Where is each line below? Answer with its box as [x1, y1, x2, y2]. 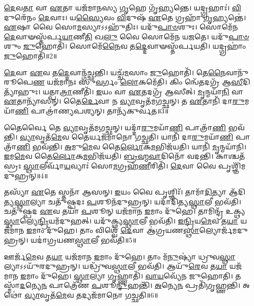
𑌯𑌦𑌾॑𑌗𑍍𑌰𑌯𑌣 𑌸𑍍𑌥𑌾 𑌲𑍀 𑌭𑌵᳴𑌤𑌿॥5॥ [30, 235, 137, 245]
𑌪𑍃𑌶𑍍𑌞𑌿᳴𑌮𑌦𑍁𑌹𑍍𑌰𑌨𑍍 [218, 160, 246, 170]
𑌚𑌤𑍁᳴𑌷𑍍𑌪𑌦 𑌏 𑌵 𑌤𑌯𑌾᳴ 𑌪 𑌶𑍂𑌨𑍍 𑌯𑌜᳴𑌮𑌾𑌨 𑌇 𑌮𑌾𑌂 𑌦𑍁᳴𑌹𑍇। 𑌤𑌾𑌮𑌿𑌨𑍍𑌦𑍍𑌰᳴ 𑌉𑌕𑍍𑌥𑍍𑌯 [4, 206, 246, 216]
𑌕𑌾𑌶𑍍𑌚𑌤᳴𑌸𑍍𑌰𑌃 [215, 151, 245, 161]
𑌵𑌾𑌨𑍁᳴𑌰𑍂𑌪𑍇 [226, 67, 249, 77]
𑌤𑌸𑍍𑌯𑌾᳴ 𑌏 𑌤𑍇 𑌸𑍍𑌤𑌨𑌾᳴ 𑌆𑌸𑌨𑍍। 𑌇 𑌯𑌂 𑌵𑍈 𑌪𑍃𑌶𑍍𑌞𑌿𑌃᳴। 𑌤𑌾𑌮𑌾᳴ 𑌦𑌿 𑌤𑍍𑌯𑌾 [4, 187, 227, 197]
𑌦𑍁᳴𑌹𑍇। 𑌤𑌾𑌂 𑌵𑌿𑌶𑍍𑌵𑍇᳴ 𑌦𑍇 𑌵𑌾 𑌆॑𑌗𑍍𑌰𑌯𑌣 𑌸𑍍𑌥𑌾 [46, 225, 200, 235]
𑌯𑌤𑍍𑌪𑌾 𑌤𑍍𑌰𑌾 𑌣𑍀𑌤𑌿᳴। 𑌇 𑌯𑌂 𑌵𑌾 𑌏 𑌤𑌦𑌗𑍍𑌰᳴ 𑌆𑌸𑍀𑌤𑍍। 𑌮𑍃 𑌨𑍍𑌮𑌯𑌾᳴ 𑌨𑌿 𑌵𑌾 [43, 86, 244, 96]
